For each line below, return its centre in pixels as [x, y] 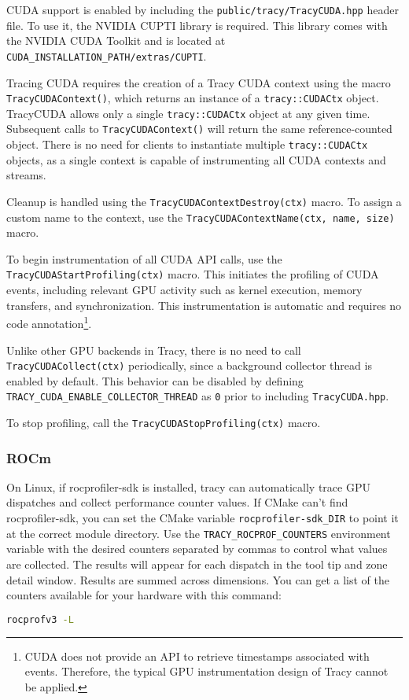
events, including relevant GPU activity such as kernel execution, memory [184, 290]
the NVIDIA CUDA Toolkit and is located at [116, 41]
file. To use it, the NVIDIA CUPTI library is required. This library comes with [197, 25]
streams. [26, 175]
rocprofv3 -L [40, 619]
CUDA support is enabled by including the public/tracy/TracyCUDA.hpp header [203, 9]
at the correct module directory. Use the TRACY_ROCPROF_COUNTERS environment [199, 533]
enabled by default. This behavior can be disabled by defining [155, 380]
